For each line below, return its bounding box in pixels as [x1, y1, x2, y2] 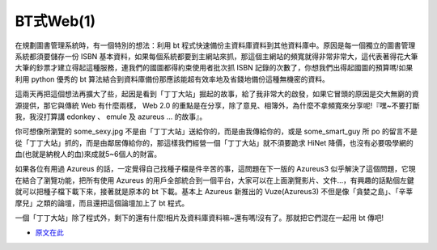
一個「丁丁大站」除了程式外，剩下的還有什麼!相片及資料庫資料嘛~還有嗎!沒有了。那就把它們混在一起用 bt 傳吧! [15, 213, 384, 222]
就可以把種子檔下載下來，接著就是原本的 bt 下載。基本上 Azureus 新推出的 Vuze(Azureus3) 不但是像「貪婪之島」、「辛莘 [15, 187, 414, 197]
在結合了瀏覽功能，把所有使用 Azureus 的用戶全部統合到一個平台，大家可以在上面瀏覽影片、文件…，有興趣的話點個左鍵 [15, 175, 414, 185]
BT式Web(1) [15, 12, 96, 30]
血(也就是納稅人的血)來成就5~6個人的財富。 [15, 150, 162, 159]
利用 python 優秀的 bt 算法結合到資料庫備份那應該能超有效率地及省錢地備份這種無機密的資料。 [15, 74, 329, 84]
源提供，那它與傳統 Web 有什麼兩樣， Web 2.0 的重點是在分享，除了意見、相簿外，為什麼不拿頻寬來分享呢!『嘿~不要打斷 [15, 100, 420, 110]
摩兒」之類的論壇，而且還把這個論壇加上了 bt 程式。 [15, 198, 189, 208]
